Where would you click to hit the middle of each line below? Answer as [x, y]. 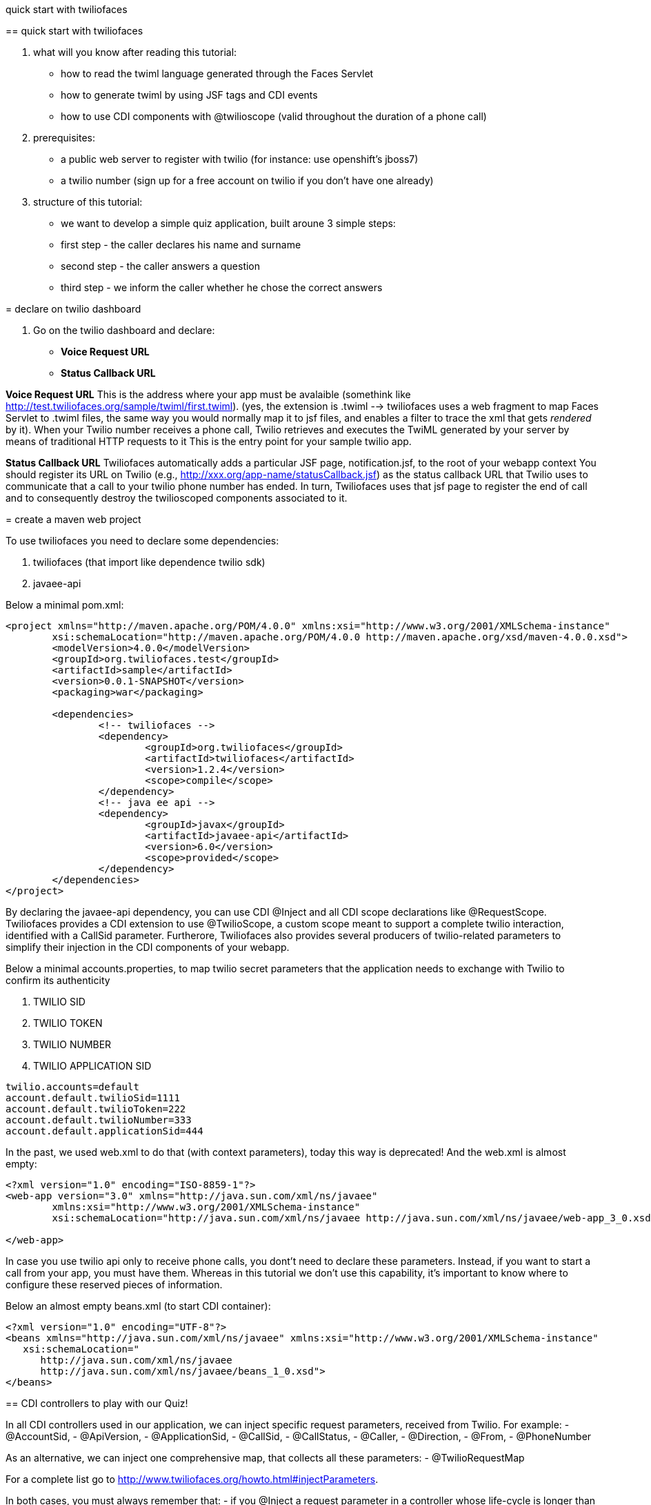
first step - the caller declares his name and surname [181, 245]
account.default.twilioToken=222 [96, 1109]
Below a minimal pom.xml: [65, 605]
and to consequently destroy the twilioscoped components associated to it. [177, 498]
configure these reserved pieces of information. [114, 1285]
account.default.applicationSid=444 [104, 1131]
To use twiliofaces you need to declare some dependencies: [142, 541]
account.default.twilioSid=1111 [93, 1098]
